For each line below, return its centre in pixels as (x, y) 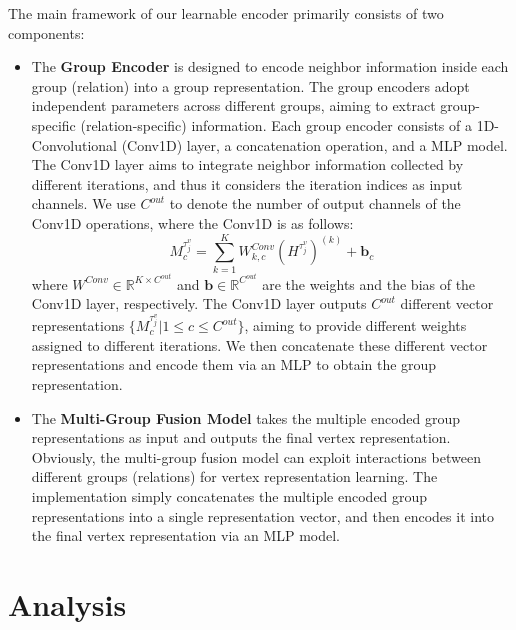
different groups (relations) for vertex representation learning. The (234, 476)
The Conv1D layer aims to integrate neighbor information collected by (247, 164)
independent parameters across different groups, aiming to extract (233, 105)
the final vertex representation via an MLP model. (186, 535)
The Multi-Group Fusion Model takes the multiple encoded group (246, 417)
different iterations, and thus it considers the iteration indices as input (247, 183)
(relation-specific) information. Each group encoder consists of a (276, 124)
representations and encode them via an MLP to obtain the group (234, 364)
